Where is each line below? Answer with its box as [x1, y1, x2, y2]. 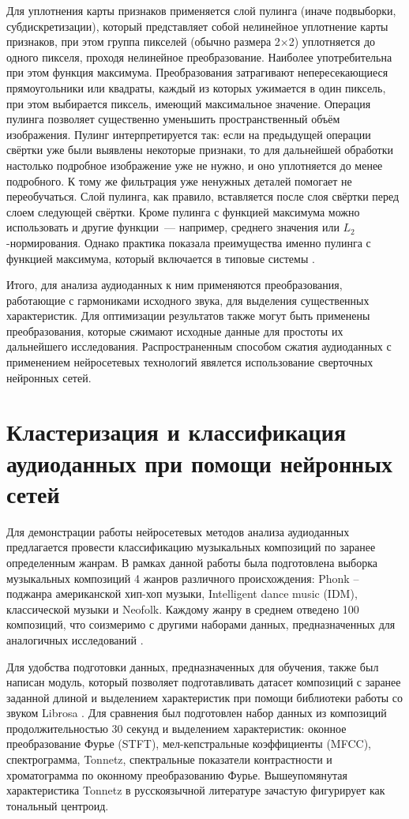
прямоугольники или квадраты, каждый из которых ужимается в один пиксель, [6, 79, 386, 96]
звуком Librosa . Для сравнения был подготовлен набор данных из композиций [6, 704, 387, 721]
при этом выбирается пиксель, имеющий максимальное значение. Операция [6, 95, 371, 111]
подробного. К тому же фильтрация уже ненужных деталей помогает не [6, 172, 352, 189]
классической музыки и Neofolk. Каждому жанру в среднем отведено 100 [6, 600, 359, 617]
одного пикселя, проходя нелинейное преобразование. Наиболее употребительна [6, 48, 392, 65]
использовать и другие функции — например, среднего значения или [6, 219, 340, 235]
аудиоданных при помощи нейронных [6, 446, 393, 479]
